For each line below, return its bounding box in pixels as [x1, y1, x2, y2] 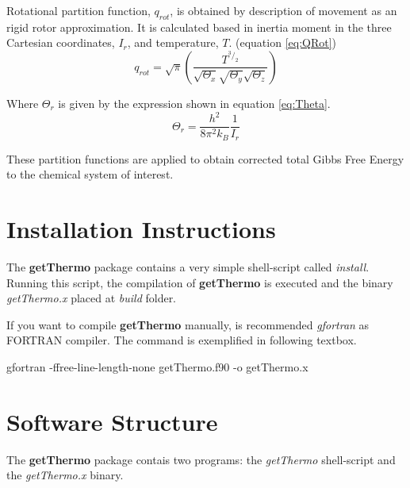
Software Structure [6, 405, 218, 437]
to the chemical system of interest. [6, 166, 174, 183]
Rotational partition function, [6, 2, 151, 18]
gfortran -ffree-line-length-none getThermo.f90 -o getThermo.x [6, 358, 308, 375]
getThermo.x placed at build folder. [6, 290, 177, 306]
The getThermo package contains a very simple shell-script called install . [6, 258, 370, 275]
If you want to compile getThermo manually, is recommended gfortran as [6, 316, 370, 332]
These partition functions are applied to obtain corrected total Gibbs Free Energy [6, 150, 404, 167]
